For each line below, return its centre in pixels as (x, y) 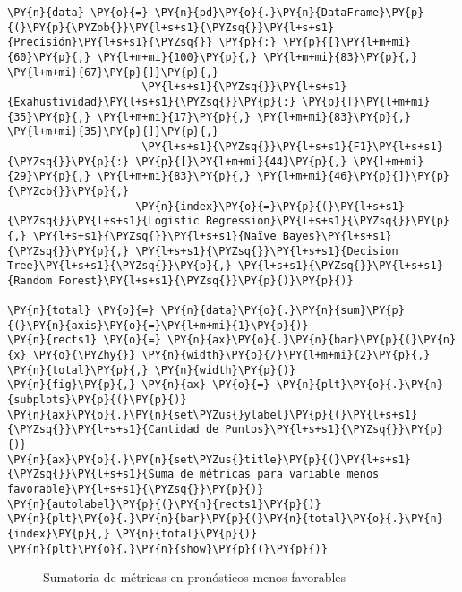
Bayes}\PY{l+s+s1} (337, 236)
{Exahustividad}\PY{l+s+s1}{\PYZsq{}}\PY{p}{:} (152, 101)
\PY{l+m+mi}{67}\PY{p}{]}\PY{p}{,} (113, 72)
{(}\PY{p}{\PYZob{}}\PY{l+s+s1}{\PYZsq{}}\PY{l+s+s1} (171, 27)
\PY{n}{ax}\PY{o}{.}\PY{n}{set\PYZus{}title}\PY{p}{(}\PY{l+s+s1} (210, 459)
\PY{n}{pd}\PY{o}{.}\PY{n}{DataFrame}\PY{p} (289, 13)
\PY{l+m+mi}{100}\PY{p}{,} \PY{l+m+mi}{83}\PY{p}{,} (257, 57)
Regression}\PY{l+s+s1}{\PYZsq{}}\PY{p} (327, 221)
